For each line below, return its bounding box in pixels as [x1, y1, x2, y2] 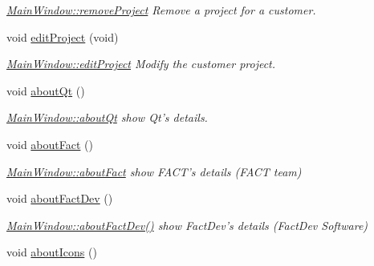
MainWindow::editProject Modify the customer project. [6, 55, 276, 72]
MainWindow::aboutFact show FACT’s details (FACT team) [6, 163, 302, 179]
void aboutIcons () [6, 244, 97, 260]
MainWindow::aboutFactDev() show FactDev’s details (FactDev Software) [6, 216, 368, 233]
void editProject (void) [6, 28, 119, 45]
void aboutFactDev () [6, 190, 113, 207]
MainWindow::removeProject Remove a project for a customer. [6, 2, 316, 18]
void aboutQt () [6, 82, 85, 99]
